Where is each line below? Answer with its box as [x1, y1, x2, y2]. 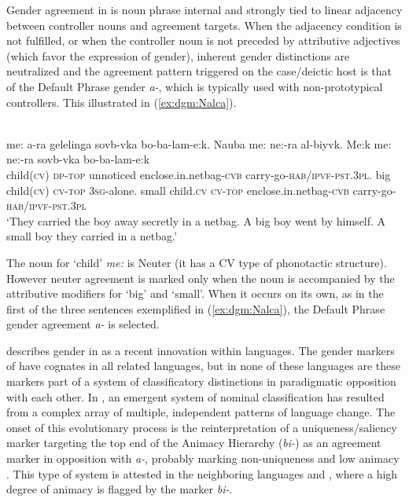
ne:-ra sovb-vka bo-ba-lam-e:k [6, 151, 150, 167]
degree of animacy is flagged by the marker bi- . [6, 481, 233, 497]
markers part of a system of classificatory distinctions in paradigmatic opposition [6, 373, 396, 390]
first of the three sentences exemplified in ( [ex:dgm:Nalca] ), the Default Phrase [6, 300, 385, 317]
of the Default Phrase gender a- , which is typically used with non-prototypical [6, 78, 383, 94]
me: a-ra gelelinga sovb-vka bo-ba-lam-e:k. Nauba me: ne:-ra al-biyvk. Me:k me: [6, 135, 392, 152]
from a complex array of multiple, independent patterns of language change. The [6, 404, 396, 420]
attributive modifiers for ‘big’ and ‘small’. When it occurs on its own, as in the [6, 285, 384, 302]
